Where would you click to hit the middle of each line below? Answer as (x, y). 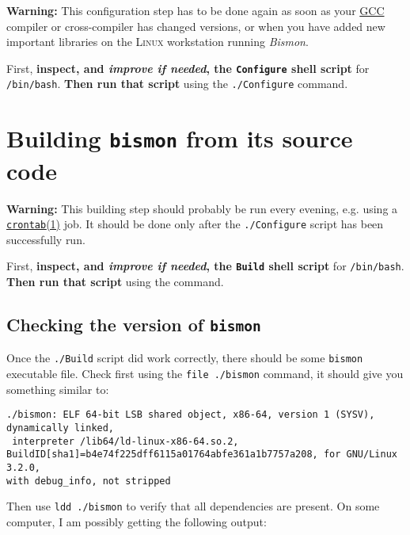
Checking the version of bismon (134, 325)
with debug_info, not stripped (89, 481)
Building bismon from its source (180, 138)
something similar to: (58, 389)
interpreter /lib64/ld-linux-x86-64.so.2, (125, 441)
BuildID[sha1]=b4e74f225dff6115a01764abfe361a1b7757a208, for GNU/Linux (202, 455)
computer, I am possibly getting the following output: (137, 521)
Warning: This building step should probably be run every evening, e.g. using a (202, 208)
